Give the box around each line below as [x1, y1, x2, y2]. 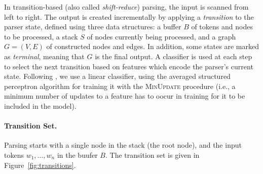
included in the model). [4, 100, 77, 111]
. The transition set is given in [105, 149, 200, 160]
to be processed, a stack [4, 31, 78, 41]
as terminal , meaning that [4, 51, 85, 61]
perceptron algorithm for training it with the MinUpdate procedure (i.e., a [4, 80, 236, 91]
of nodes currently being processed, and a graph [87, 31, 236, 41]
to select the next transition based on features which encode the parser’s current [4, 61, 253, 71]
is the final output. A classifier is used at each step [95, 51, 252, 61]
